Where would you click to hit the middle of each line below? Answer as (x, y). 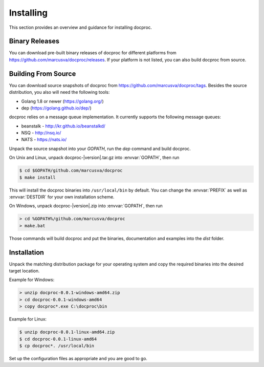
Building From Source (43, 74)
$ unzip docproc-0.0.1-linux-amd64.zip (67, 332)
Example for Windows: (32, 280)
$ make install (37, 177)
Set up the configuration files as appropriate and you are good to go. (78, 358)
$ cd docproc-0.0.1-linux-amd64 (58, 339)
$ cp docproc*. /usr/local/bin (57, 345)
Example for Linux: (28, 319)
